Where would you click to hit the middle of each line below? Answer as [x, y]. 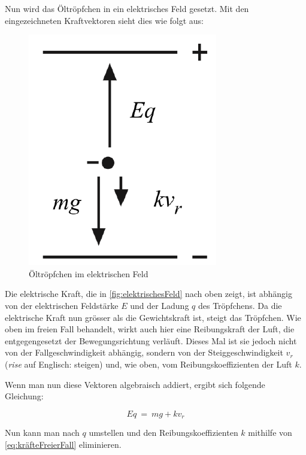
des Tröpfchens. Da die [240, 305]
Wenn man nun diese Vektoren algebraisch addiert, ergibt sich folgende [135, 384]
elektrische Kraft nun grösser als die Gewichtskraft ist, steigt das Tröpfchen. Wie [153, 317]
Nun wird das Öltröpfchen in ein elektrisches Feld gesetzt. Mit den [127, 8]
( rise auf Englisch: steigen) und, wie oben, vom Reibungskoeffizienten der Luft [149, 364]
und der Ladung [160, 305]
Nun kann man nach [42, 433]
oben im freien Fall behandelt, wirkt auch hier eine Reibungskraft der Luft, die [150, 329]
